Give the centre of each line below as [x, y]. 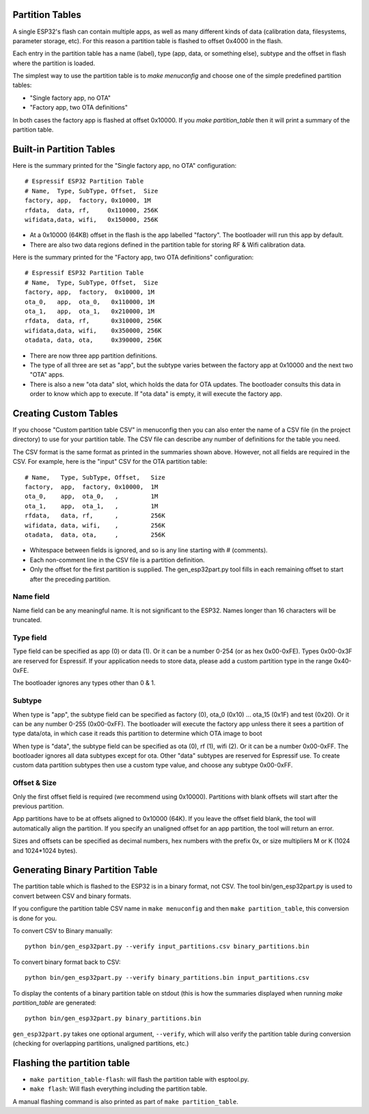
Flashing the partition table [71, 1063]
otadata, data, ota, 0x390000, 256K [93, 340]
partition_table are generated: [55, 1002]
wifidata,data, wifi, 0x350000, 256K [93, 330]
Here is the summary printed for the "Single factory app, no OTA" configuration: [125, 165]
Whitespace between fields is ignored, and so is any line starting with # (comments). [149, 550]
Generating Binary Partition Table [85, 870]
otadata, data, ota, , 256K [95, 535]
